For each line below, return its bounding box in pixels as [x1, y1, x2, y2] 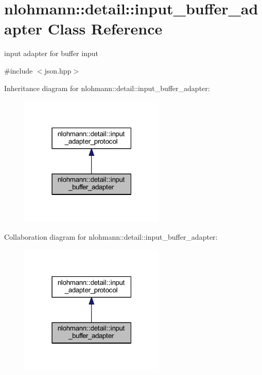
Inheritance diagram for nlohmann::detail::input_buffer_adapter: [4, 82, 210, 93]
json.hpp [44, 65, 72, 76]
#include [4, 65, 33, 76]
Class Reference [47, 18, 163, 39]
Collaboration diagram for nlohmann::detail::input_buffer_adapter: [4, 231, 218, 242]
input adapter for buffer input [4, 48, 98, 59]
